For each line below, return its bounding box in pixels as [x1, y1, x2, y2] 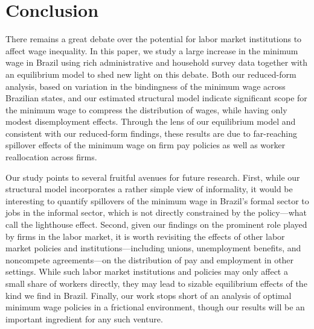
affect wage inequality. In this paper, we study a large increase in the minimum [5, 44, 298, 57]
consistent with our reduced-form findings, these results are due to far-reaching [5, 127, 297, 139]
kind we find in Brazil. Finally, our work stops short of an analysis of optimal [5, 289, 292, 301]
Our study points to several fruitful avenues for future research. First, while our [5, 171, 300, 183]
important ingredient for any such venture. [5, 312, 163, 325]
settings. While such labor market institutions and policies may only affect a [5, 265, 288, 278]
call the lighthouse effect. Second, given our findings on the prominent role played [5, 218, 307, 231]
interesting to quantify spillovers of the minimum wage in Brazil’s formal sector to [5, 194, 309, 207]
